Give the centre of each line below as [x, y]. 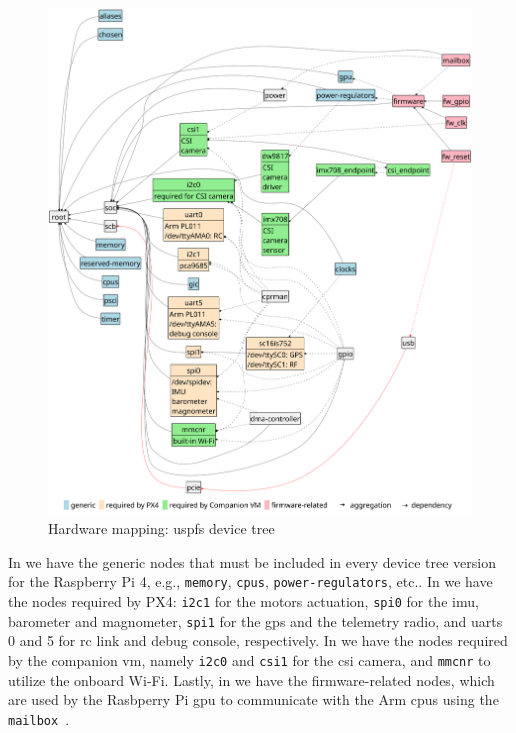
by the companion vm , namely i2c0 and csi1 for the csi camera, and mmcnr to [249, 659]
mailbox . [39, 718]
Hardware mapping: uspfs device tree [161, 528]
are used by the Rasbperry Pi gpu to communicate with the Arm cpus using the [253, 699]
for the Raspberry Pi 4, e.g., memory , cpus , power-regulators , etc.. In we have [250, 581]
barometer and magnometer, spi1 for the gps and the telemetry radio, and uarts [255, 620]
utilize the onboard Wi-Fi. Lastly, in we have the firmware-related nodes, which [251, 679]
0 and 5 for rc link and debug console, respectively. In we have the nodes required [258, 640]
